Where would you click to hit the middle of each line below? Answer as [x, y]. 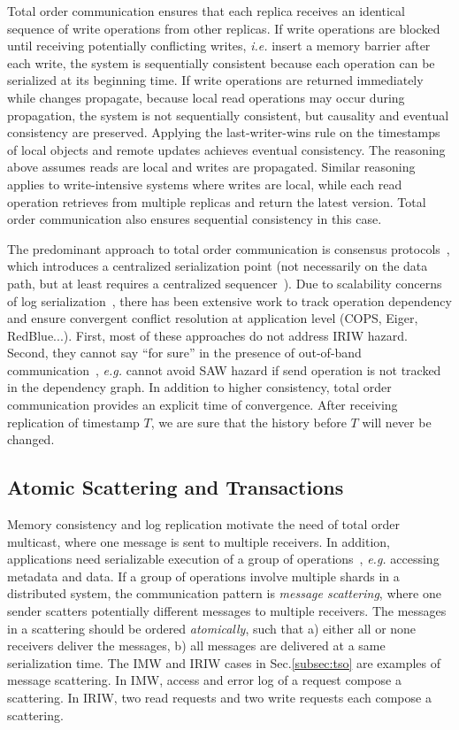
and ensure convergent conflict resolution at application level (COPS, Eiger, [213, 318]
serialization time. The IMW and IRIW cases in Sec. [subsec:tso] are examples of [224, 662]
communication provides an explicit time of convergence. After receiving [203, 405]
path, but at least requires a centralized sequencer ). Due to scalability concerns [225, 283]
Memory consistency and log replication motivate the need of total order [204, 524]
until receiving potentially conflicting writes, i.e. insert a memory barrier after [219, 46]
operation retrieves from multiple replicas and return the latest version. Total [217, 201]
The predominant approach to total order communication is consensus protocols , [229, 248]
